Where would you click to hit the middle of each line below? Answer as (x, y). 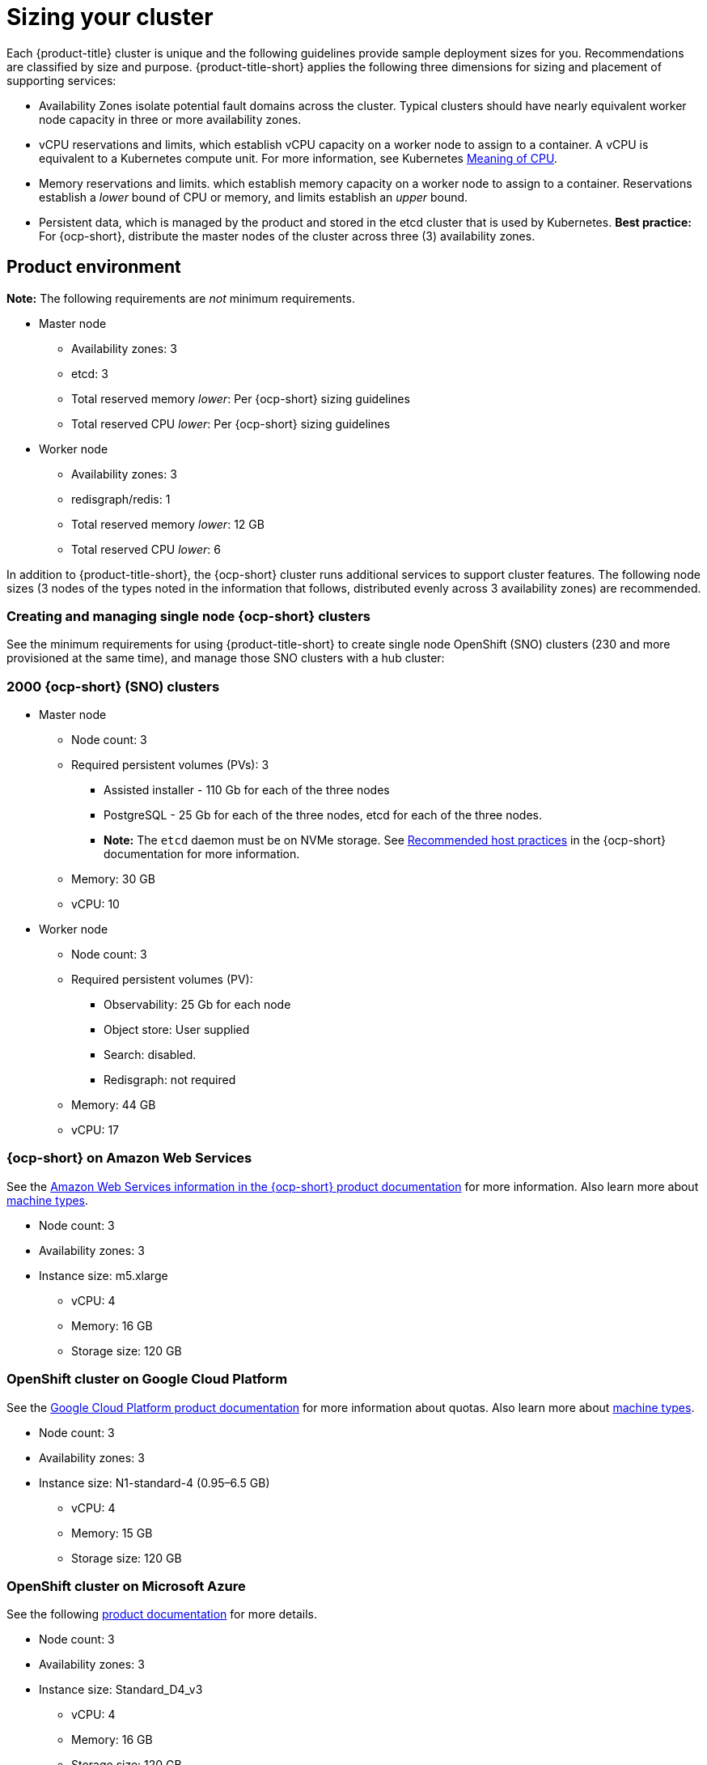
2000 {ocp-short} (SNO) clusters (113, 686)
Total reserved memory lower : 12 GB (168, 524)
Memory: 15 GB (112, 1533)
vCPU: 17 (95, 1130)
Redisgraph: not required (170, 1080)
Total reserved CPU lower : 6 (146, 549)
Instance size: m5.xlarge (104, 1275)
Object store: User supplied (177, 1030)
